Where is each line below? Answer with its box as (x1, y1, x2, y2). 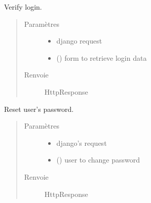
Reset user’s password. (4, 103, 74, 114)
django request (56, 35, 102, 46)
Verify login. (4, 2, 42, 12)
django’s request (56, 137, 107, 148)
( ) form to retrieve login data (56, 52, 147, 63)
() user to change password (56, 154, 140, 165)
